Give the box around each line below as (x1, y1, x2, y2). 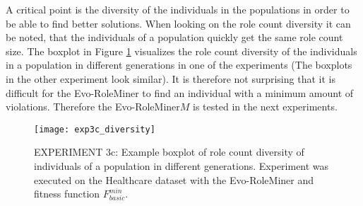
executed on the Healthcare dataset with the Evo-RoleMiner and (34, 172, 314, 187)
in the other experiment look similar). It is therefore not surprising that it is (6, 71, 335, 86)
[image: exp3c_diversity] (34, 124, 155, 135)
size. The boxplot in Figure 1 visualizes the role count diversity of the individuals (6, 43, 357, 58)
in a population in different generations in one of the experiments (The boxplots (6, 57, 352, 72)
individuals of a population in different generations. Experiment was (34, 159, 329, 173)
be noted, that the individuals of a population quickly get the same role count (6, 30, 343, 45)
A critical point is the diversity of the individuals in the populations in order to (6, 2, 350, 16)
